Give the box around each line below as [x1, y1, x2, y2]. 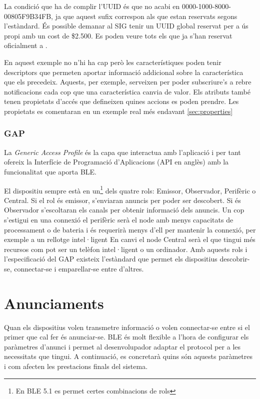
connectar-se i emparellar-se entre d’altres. [14, 263, 144, 273]
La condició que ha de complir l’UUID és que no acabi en [4, 1, 180, 11]
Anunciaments [4, 292, 104, 313]
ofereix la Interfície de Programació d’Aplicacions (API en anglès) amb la [4, 156, 229, 167]
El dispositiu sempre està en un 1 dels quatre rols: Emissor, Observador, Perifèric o [4, 183, 256, 195]
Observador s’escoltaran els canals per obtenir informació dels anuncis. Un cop [4, 204, 244, 215]
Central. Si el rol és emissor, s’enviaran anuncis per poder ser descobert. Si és [4, 194, 241, 205]
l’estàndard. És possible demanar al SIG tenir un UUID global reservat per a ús [4, 20, 248, 31]
